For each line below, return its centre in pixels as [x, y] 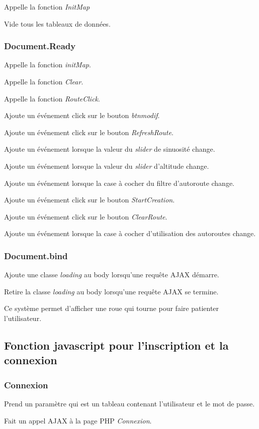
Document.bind [36, 255]
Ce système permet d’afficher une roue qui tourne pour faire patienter [112, 308]
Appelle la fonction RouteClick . [52, 98]
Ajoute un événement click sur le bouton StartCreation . [90, 200]
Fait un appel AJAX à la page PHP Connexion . [78, 420]
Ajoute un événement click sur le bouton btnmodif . [82, 115]
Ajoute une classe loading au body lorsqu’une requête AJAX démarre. [112, 275]
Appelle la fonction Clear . [44, 81]
